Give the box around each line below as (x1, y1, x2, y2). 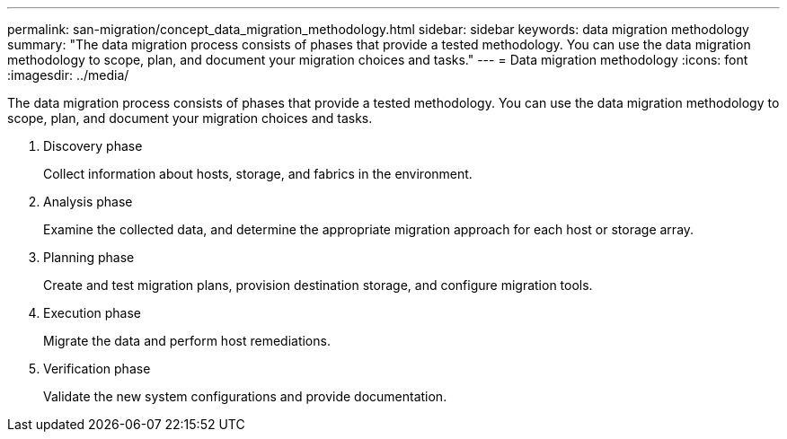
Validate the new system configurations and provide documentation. (43, 389, 447, 404)
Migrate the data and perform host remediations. (43, 333, 331, 348)
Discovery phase (43, 138, 143, 154)
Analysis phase (43, 194, 133, 209)
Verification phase (43, 361, 151, 376)
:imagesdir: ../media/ (7, 67, 129, 83)
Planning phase (43, 250, 135, 265)
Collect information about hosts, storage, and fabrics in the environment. (43, 166, 473, 181)
